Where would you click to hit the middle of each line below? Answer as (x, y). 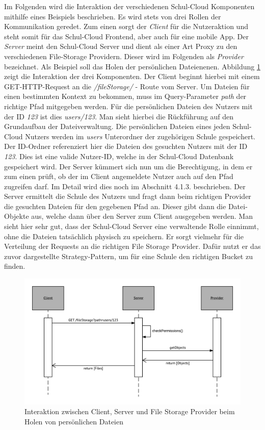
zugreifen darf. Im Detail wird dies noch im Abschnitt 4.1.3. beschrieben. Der (125, 186)
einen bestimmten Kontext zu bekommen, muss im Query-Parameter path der (125, 96)
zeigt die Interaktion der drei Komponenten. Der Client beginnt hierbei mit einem (132, 76)
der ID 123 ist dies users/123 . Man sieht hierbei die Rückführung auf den (119, 116)
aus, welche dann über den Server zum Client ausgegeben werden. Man (142, 216)
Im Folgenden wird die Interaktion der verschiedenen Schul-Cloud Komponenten (129, 6)
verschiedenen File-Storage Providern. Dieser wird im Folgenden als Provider (124, 56)
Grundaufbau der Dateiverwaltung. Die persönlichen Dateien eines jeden (117, 126)
